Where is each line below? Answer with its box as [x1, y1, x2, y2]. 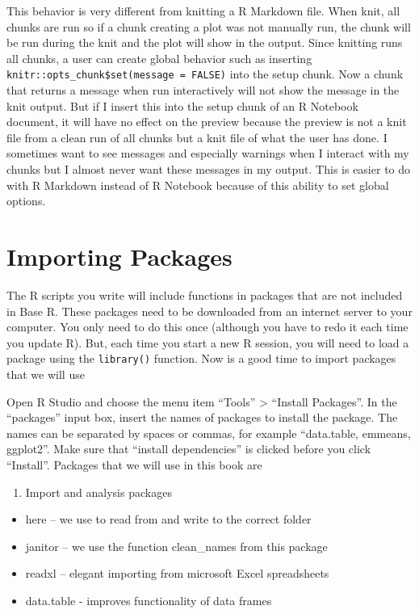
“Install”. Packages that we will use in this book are [6, 456, 262, 473]
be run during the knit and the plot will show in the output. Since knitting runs [6, 34, 403, 51]
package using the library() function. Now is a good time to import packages [6, 350, 396, 367]
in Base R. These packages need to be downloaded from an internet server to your [6, 302, 413, 319]
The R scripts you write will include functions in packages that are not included [6, 286, 403, 303]
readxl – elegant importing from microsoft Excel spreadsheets [25, 565, 329, 582]
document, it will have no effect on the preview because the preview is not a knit [6, 113, 407, 130]
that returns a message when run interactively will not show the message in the [6, 82, 400, 99]
